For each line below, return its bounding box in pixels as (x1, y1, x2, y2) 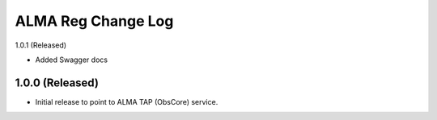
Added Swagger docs (35, 55, 108, 64)
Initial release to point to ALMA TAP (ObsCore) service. (35, 97, 218, 106)
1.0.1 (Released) (15, 40, 67, 50)
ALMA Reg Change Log (15, 12, 174, 30)
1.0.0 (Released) (15, 76, 99, 89)
